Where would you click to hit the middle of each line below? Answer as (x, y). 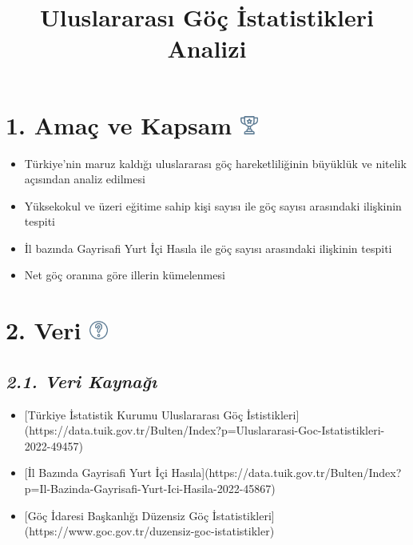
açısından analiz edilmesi (85, 179)
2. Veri (44, 330)
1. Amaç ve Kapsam (119, 124)
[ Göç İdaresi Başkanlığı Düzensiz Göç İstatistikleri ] (149, 515)
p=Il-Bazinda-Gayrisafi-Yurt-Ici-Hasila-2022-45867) (150, 489)
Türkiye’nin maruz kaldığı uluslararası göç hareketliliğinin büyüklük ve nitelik (215, 163)
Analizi (207, 48)
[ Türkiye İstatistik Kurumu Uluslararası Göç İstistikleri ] (162, 414)
